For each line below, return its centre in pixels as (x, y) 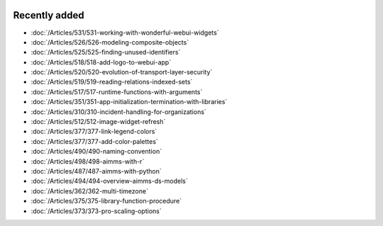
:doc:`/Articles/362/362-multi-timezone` (90, 191)
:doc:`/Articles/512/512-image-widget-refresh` (98, 122)
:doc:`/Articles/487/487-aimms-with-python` (96, 171)
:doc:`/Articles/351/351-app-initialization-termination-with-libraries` (129, 102)
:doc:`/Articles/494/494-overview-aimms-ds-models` (109, 181)
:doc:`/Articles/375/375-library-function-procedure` (106, 201)
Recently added (49, 15)
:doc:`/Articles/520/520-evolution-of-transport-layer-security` (122, 72)
